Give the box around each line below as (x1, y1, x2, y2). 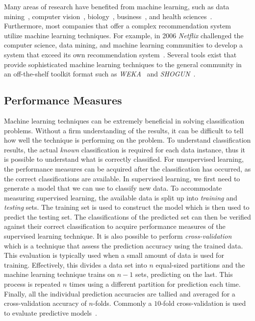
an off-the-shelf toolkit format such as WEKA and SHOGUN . (4, 69, 196, 79)
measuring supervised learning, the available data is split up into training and (4, 192, 237, 202)
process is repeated (4, 279, 61, 289)
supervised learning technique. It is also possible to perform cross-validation (4, 231, 232, 241)
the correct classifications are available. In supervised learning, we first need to (4, 173, 240, 183)
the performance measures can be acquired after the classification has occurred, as (4, 163, 251, 173)
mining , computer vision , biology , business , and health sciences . (4, 11, 212, 21)
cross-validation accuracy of (4, 298, 87, 308)
